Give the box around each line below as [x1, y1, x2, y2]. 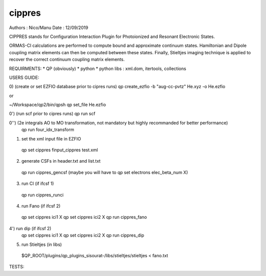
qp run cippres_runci [21, 192, 64, 198]
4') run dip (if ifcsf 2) [9, 225, 52, 231]
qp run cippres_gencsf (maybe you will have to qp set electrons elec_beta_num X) [21, 169, 188, 175]
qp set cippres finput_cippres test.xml [21, 147, 98, 153]
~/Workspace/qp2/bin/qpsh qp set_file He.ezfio [9, 102, 106, 108]
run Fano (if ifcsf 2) [21, 203, 61, 209]
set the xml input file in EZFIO [21, 136, 81, 141]
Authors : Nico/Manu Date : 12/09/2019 [9, 25, 89, 31]
